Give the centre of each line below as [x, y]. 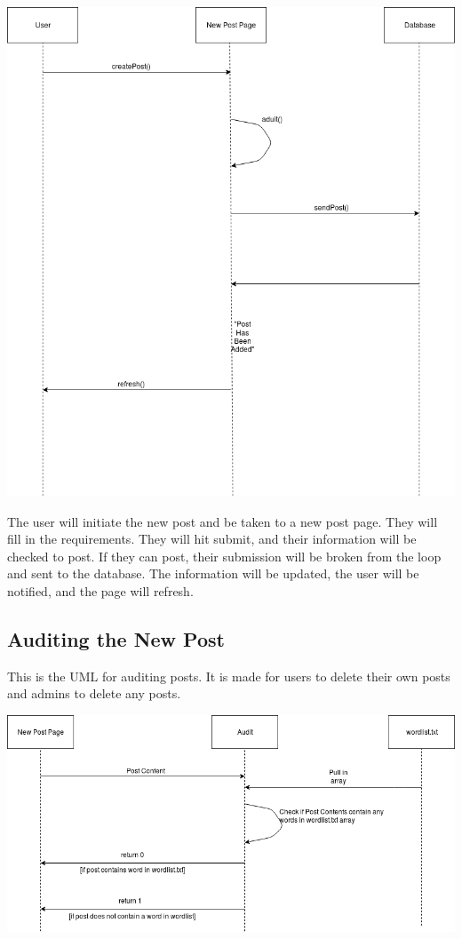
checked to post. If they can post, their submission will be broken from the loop [224, 556]
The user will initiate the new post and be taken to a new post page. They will [223, 521]
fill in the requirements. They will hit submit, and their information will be [212, 539]
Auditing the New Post [116, 638]
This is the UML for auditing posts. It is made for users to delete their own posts [229, 676]
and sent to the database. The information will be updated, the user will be [213, 573]
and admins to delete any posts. [94, 693]
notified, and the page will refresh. [100, 590]
